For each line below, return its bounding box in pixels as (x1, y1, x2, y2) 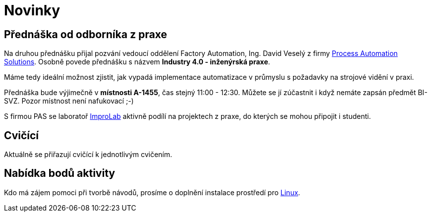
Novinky (4, 2, 61, 19)
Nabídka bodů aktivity (4, 167, 115, 180)
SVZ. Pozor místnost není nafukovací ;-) (4, 97, 134, 106)
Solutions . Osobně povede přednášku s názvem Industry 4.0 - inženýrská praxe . (4, 57, 270, 66)
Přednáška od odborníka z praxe (4, 28, 167, 41)
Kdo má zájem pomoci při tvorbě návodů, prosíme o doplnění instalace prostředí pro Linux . (4, 188, 301, 197)
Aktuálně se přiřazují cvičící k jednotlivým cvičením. (4, 150, 173, 159)
